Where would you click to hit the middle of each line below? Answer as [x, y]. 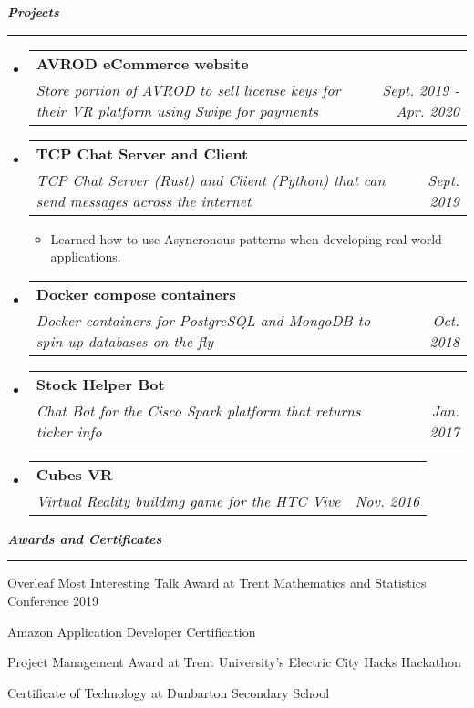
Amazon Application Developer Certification [132, 631]
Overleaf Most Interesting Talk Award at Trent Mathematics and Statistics [217, 583]
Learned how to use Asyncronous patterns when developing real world [246, 238]
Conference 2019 [53, 600]
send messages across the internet [144, 200]
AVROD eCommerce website [142, 63]
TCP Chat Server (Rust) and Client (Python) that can [211, 180]
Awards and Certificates [85, 538]
